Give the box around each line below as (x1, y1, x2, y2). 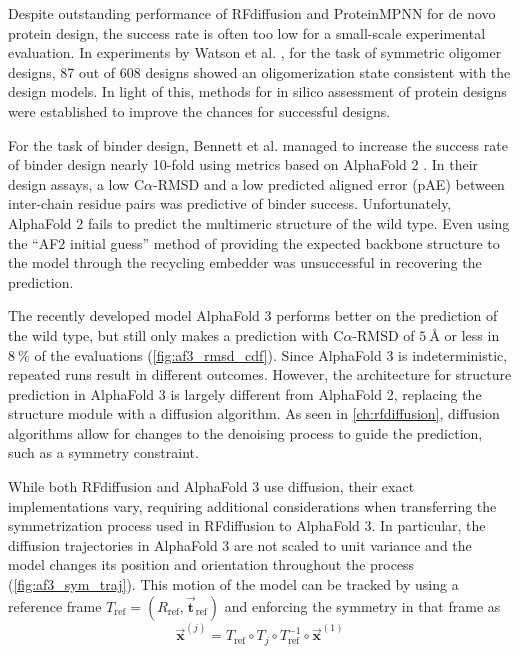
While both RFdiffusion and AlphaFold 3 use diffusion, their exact (8, 476, 415, 497)
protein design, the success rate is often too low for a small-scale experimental (8, 22, 486, 43)
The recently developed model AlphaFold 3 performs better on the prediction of (8, 305, 498, 326)
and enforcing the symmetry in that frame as (224, 595, 501, 616)
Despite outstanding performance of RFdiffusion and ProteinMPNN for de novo (8, 3, 496, 23)
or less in (444, 324, 500, 345)
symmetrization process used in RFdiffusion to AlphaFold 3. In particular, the (8, 515, 486, 536)
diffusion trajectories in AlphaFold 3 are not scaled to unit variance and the (8, 534, 472, 555)
